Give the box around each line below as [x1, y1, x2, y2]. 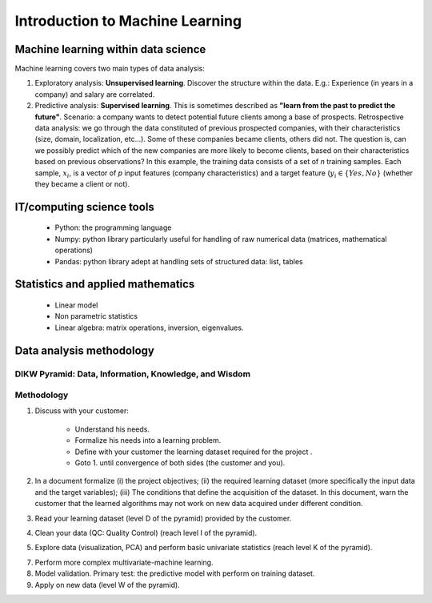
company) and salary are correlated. [34, 89, 155, 99]
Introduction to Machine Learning [14, 12, 242, 30]
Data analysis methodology [14, 344, 155, 357]
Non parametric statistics [54, 312, 138, 321]
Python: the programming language [54, 223, 172, 232]
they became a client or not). [34, 179, 130, 188]
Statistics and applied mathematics [14, 277, 195, 291]
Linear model [54, 300, 98, 310]
